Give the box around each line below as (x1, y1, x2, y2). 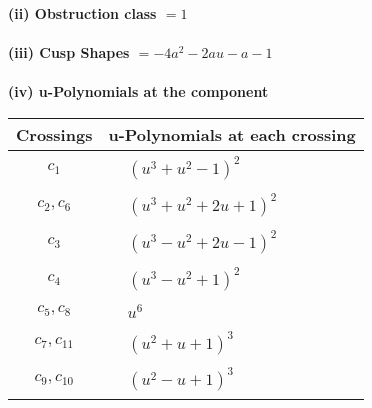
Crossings (16, 122, 93, 146)
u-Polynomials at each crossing (108, 122, 356, 146)
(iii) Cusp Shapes (8, 42, 130, 63)
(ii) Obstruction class (8, 3, 157, 23)
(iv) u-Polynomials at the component (8, 81, 269, 102)
